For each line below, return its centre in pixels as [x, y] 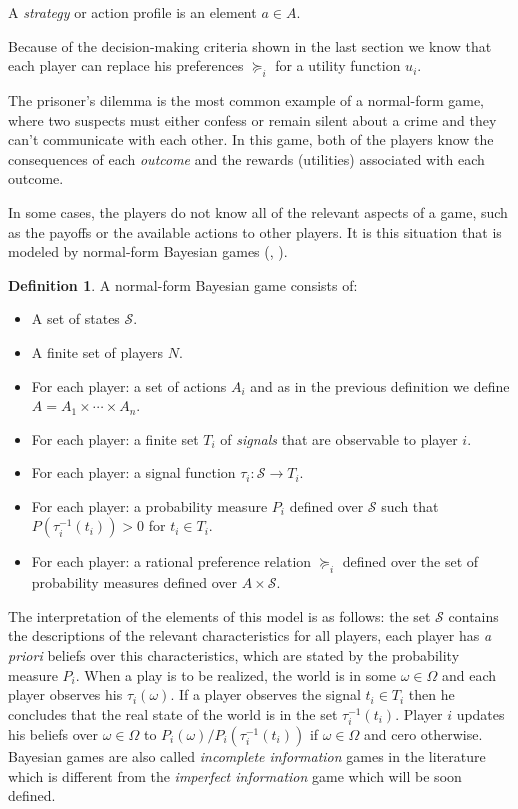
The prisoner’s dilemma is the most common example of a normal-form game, [246, 99]
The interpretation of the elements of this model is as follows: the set [219, 615]
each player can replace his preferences [126, 65]
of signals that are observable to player [339, 438]
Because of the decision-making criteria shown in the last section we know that [250, 45]
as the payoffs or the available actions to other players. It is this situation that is [255, 231]
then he [431, 694]
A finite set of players [97, 351]
